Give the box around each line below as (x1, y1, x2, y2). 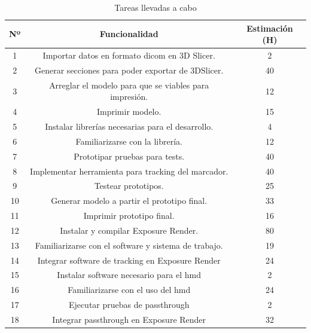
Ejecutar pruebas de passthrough (68, 298, 190, 311)
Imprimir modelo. (96, 105, 161, 118)
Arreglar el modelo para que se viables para (49, 78, 209, 91)
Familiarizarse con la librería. (75, 135, 182, 147)
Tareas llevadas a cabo (114, 1, 197, 13)
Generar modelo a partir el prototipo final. (51, 194, 208, 207)
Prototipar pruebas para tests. (74, 149, 185, 162)
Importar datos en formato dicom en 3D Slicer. (42, 49, 215, 62)
